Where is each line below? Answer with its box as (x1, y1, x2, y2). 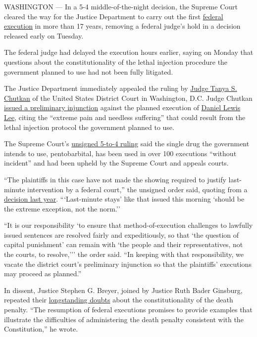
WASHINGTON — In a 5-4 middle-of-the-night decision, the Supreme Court (4, 1, 238, 11)
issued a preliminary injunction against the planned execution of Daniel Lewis (4, 102, 241, 113)
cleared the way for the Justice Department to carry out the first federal (4, 11, 223, 21)
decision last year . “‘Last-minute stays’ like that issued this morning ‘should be (4, 194, 245, 204)
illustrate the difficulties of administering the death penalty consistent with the (4, 314, 244, 324)
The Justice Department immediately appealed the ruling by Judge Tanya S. (4, 83, 237, 93)
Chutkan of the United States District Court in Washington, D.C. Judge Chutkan (4, 92, 253, 103)
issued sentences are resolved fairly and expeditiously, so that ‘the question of (4, 229, 239, 240)
